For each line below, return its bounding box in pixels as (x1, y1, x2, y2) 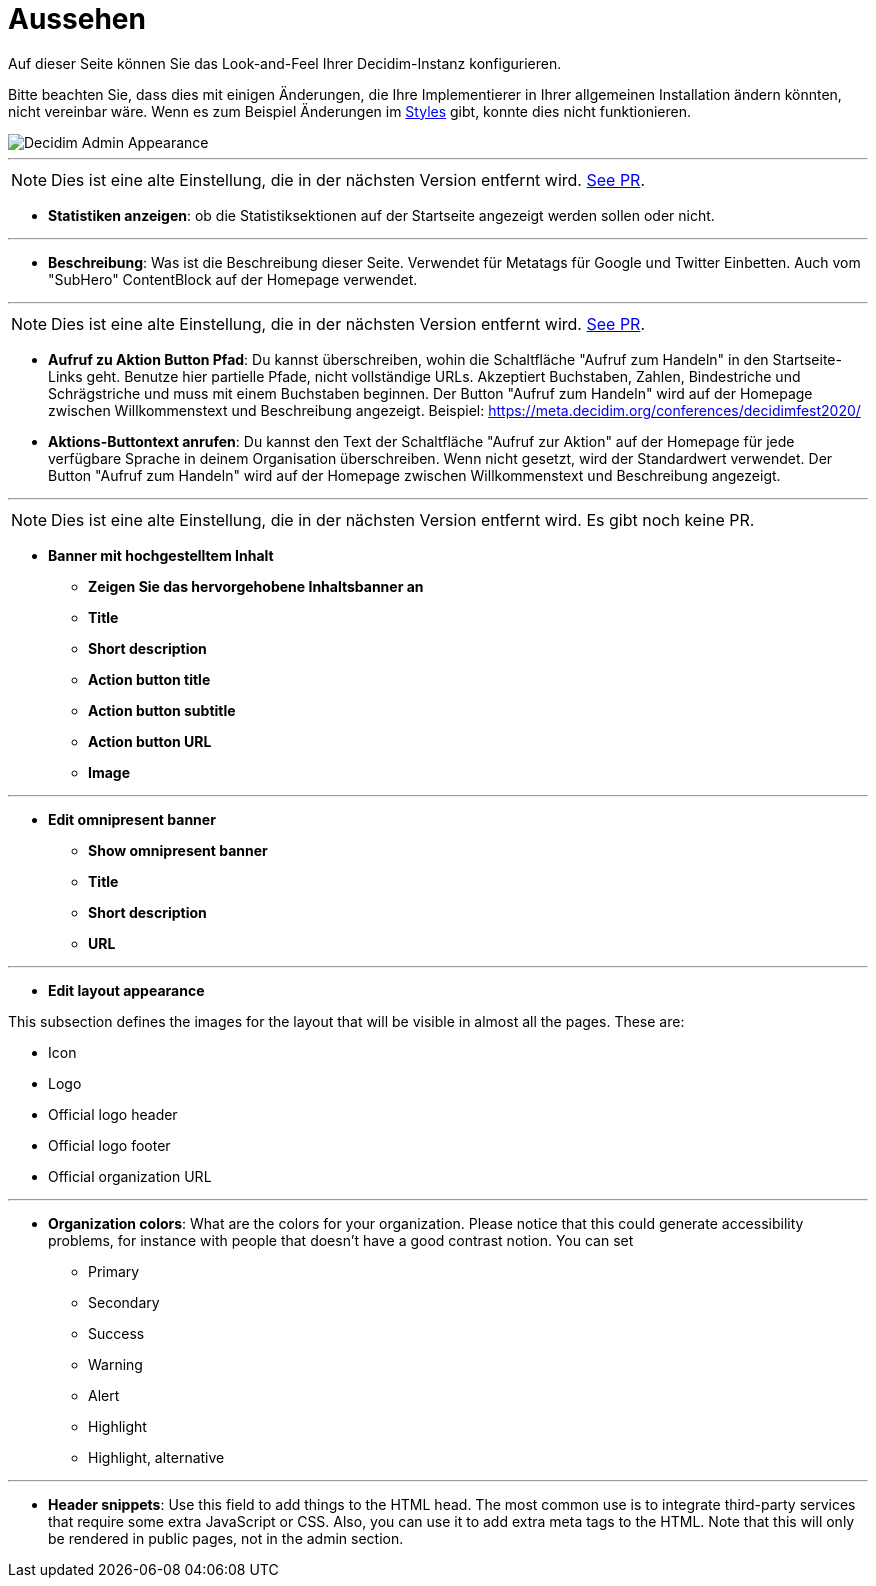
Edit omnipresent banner (48, 810, 216, 828)
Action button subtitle (88, 701, 236, 719)
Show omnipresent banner (88, 841, 268, 859)
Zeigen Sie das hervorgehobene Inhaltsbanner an (88, 577, 424, 595)
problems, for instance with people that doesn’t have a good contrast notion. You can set (48, 1231, 634, 1249)
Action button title (88, 670, 211, 688)
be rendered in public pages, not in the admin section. (48, 1529, 404, 1547)
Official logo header (48, 1105, 178, 1123)
